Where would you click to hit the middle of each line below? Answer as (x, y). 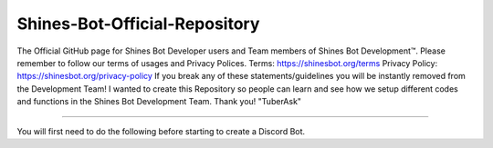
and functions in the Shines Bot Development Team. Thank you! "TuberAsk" (159, 102)
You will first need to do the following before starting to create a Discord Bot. (161, 131)
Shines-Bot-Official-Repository (138, 24)
